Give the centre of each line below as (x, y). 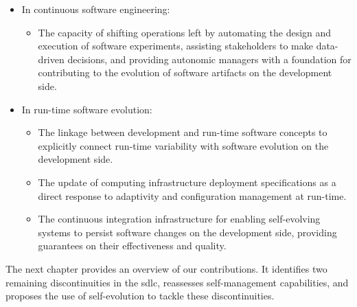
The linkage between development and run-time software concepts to (183, 132)
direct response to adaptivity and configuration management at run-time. (192, 195)
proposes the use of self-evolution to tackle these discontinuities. (140, 296)
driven (51, 59)
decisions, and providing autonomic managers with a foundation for (209, 59)
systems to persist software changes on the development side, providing (187, 232)
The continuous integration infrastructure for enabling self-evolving (179, 219)
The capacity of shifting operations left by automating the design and (185, 32)
